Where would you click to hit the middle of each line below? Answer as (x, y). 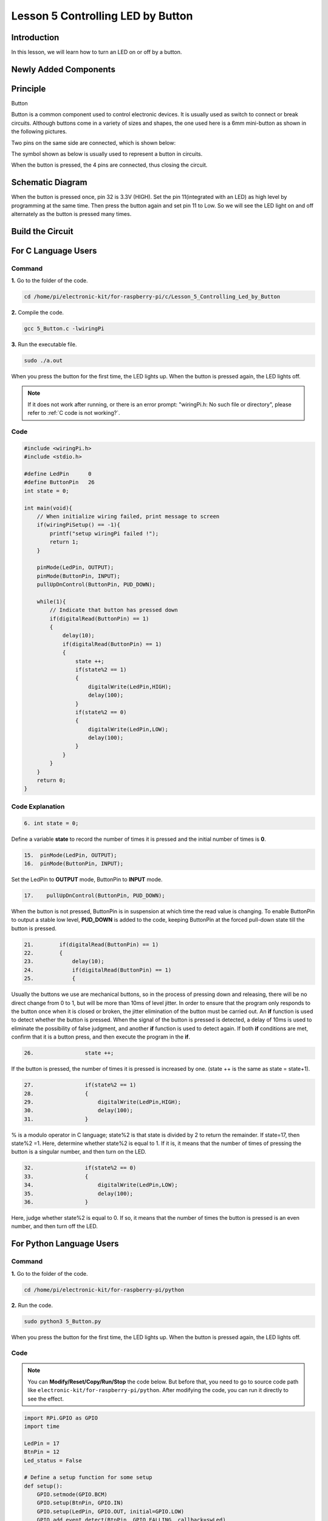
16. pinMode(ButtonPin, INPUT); (74, 863)
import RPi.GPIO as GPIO (61, 1418)
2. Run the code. (32, 1306)
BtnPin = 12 (42, 1452)
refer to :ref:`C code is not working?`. (74, 413)
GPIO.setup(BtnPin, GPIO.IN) (80, 1503)
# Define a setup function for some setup (88, 1477)
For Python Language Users (65, 1244)
